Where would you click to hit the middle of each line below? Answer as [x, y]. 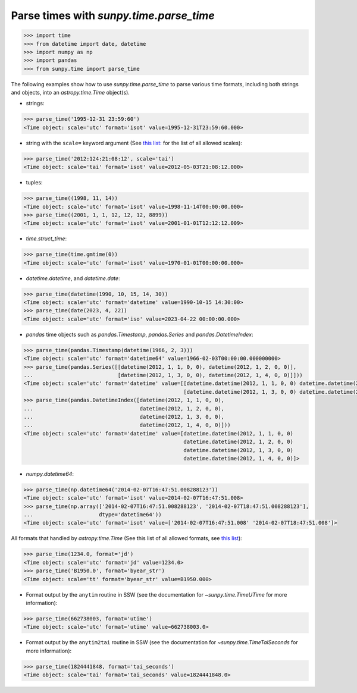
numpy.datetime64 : [50, 474]
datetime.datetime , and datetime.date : [73, 278]
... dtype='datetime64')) [93, 515]
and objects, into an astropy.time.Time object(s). [71, 93]
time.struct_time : [46, 239]
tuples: [34, 183]
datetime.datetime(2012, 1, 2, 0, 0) [239, 442]
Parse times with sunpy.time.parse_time [113, 15]
